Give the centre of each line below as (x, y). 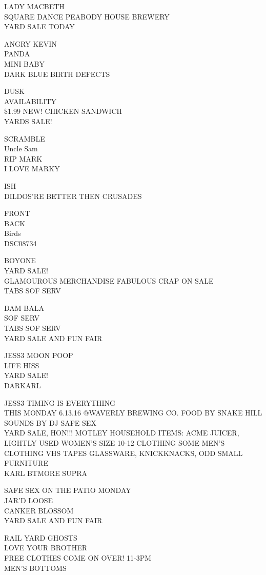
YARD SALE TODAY (39, 26)
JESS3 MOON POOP (39, 355)
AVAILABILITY (30, 101)
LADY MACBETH (34, 6)
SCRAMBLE (25, 138)
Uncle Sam (21, 148)
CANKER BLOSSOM (39, 510)
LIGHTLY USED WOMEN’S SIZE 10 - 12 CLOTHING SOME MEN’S (115, 442)
